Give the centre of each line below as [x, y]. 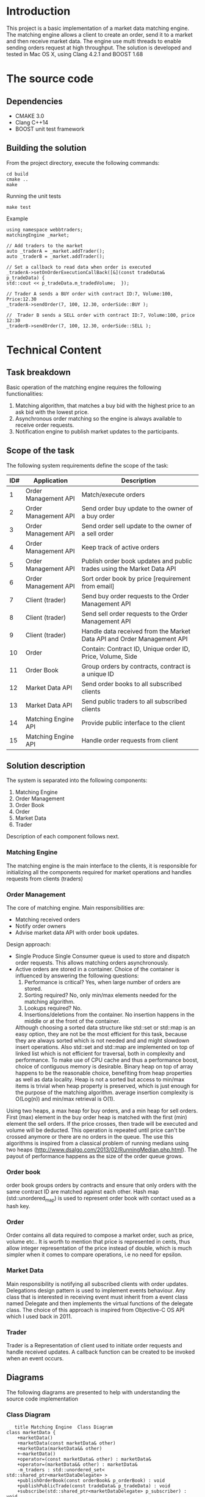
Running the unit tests [34, 196]
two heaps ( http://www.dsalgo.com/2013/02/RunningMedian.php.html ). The [102, 1150]
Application [51, 480]
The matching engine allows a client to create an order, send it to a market [99, 34]
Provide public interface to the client [133, 723]
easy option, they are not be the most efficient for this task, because [101, 1034]
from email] [98, 586]
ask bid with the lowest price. [52, 412]
